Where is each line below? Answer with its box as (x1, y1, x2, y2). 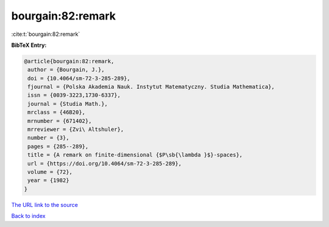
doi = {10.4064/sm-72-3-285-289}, (27, 75, 130, 82)
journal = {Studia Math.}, (27, 100, 108, 107)
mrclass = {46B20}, (27, 109, 85, 116)
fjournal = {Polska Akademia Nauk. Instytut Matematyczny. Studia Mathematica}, (27, 83, 275, 91)
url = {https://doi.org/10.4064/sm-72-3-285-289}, (27, 160, 182, 167)
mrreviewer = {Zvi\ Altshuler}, (27, 126, 124, 133)
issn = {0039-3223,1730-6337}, (27, 92, 121, 99)
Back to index (11, 212, 46, 220)
